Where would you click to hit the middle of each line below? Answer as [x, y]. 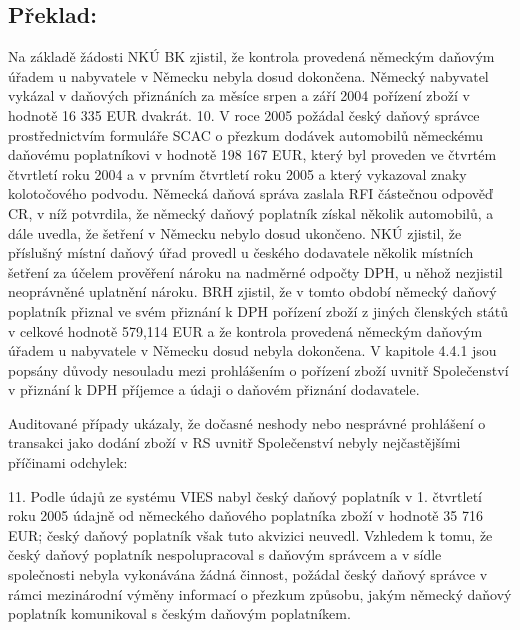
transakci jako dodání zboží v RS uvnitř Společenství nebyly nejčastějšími [234, 442]
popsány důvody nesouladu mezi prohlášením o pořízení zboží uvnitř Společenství [258, 369]
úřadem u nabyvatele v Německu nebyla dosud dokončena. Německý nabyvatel [248, 75]
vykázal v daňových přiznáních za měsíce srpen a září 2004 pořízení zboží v [239, 95]
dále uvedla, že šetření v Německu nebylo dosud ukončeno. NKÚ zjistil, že [235, 232]
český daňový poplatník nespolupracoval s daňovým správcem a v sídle [225, 554]
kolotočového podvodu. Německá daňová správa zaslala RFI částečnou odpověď [250, 193]
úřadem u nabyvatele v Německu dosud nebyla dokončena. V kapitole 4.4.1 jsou [252, 350]
